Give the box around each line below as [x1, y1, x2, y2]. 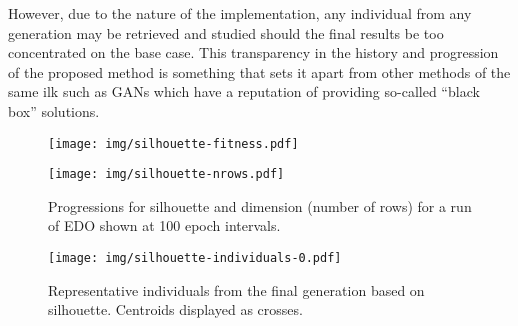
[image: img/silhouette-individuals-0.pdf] [48, 251, 342, 266]
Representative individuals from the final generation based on [48, 279, 425, 300]
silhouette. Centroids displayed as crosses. [48, 299, 303, 320]
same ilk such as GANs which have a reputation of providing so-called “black [8, 81, 480, 102]
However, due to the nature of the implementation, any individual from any [8, 3, 472, 23]
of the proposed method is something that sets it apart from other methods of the [8, 61, 511, 82]
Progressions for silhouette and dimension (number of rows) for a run [48, 195, 472, 216]
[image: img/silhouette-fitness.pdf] [48, 136, 299, 151]
